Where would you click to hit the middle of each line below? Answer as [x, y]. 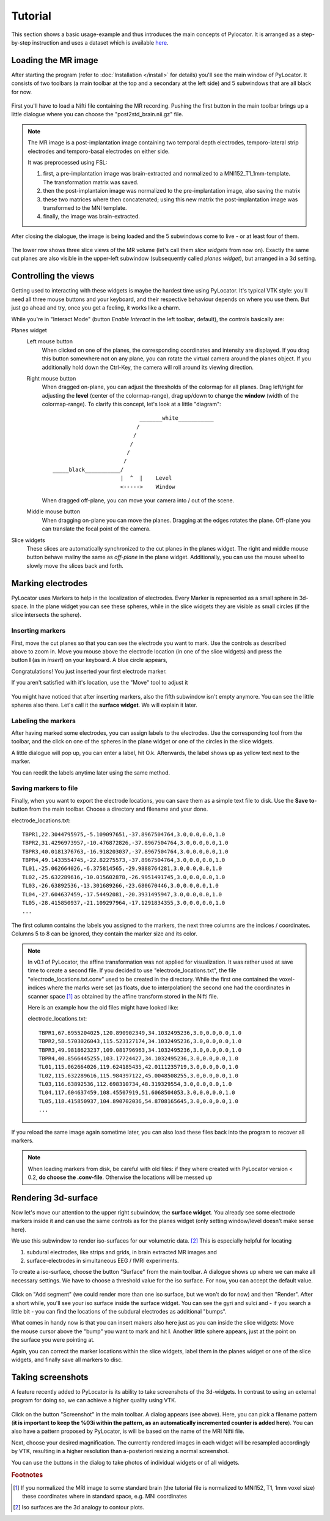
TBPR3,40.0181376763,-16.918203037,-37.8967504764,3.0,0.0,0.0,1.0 [125, 851]
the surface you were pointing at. [53, 1340]
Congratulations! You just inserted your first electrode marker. [89, 671]
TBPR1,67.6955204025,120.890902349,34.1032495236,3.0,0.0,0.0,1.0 [140, 1033]
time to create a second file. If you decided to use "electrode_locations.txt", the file [132, 970]
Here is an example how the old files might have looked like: [103, 1007]
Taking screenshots [50, 1377]
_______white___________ [177, 418]
